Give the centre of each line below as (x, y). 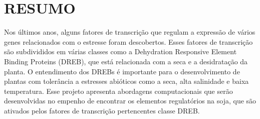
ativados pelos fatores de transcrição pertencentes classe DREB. (102, 110)
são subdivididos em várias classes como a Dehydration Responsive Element (120, 51)
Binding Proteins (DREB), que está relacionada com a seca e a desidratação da (126, 61)
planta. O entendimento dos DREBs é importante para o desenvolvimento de (122, 71)
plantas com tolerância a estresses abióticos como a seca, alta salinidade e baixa (126, 81)
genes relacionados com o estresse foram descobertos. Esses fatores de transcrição (128, 41)
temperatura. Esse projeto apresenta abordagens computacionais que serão (118, 91)
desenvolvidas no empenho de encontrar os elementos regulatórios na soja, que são (130, 101)
